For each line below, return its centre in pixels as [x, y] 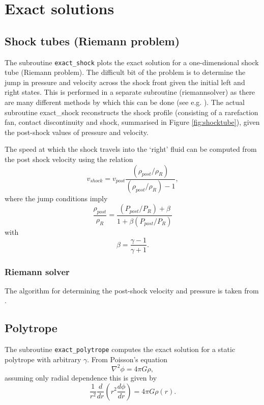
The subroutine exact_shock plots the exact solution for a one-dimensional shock [132, 62]
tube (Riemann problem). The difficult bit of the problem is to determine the [125, 72]
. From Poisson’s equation [127, 359]
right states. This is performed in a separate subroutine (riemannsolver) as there [130, 92]
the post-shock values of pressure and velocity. [77, 132]
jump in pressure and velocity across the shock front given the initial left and [125, 82]
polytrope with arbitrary [43, 359]
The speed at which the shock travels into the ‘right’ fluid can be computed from [131, 149]
